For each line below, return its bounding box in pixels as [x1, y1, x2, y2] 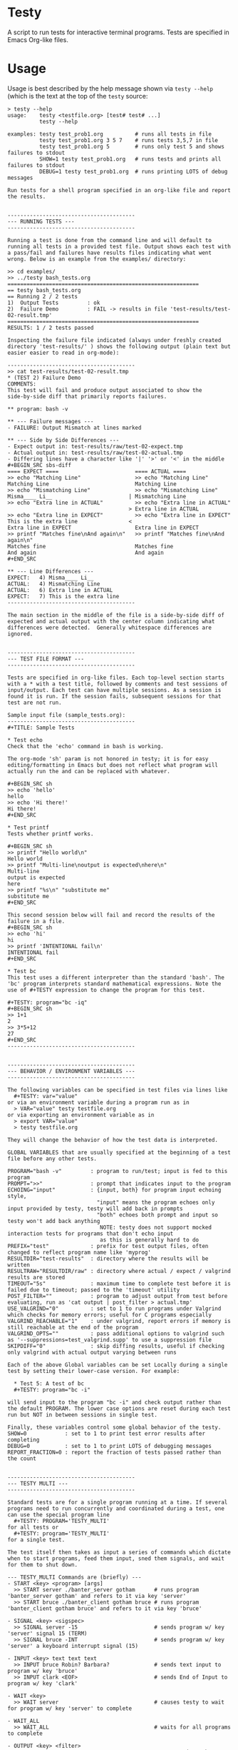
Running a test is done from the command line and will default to [7, 236, 212, 243]
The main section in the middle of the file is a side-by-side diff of [7, 611, 224, 618]
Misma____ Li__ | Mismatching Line [7, 493, 187, 500]
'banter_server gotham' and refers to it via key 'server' [7, 1592, 187, 1599]
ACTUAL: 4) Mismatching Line [7, 580, 100, 588]
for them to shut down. [7, 1561, 78, 1568]
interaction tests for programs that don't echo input [7, 1229, 174, 1237]
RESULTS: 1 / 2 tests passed [7, 324, 94, 331]
